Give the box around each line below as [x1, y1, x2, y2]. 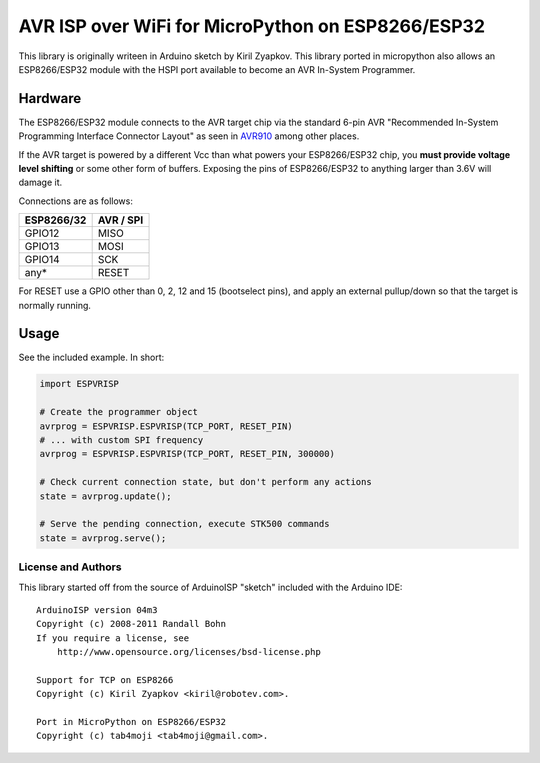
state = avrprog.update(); [39, 490, 172, 502]
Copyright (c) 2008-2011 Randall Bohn [36, 618, 227, 630]
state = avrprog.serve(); [39, 532, 167, 544]
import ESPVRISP [39, 378, 120, 390]
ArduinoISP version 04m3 [36, 604, 158, 615]
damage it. [18, 176, 63, 189]
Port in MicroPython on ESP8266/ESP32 [36, 716, 227, 728]
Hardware [18, 90, 82, 107]
